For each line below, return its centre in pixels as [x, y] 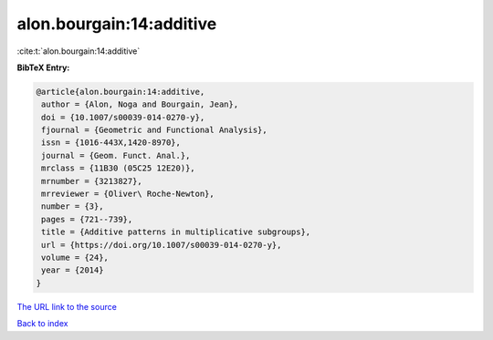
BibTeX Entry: [43, 67]
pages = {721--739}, [87, 219]
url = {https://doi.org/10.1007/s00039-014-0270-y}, [162, 245]
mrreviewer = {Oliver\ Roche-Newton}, [128, 194]
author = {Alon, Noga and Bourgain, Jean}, [140, 104]
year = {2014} [73, 270]
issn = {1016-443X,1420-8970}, [111, 143]
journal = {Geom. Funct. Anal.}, [116, 155]
